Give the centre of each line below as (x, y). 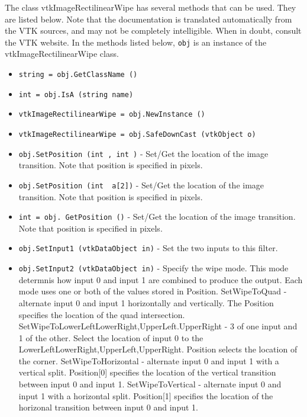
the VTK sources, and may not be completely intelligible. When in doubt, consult (153, 31)
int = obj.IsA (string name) (76, 94)
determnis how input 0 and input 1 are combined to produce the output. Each (161, 279)
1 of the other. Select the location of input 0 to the (111, 337)
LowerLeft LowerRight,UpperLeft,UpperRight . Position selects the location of (158, 349)
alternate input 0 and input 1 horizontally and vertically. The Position (146, 302)
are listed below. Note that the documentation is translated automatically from (148, 19)
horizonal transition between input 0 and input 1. (108, 407)
